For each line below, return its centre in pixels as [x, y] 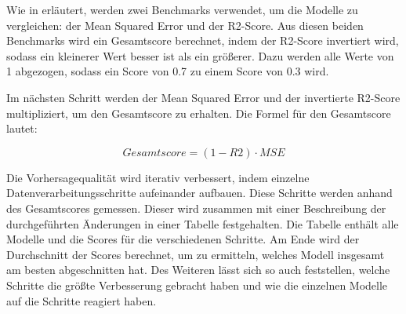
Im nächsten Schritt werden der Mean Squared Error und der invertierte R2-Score [203, 97]
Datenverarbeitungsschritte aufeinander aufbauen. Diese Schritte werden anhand [199, 193]
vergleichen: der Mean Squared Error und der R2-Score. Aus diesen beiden [185, 25]
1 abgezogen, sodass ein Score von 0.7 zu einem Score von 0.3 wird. [168, 71]
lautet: [22, 128]
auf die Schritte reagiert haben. [82, 300]
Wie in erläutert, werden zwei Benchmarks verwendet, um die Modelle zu [182, 9]
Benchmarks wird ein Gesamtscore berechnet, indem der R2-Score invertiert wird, [203, 40]
